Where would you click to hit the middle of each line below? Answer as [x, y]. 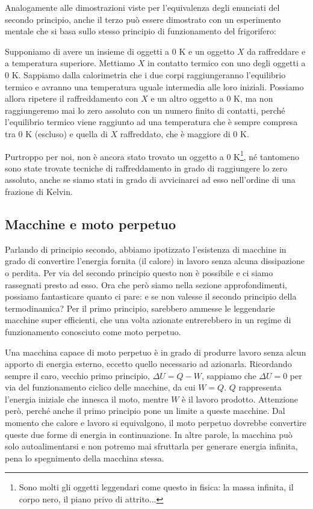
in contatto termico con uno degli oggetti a [227, 63]
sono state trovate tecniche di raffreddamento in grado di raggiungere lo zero [146, 168]
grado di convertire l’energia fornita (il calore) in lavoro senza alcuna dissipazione [155, 261]
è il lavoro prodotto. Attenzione [240, 399]
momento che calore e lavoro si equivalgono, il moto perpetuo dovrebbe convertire [156, 423]
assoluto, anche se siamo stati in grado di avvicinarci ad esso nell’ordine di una [150, 180]
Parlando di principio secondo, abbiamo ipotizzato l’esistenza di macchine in [146, 249]
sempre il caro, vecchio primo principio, [77, 375]
